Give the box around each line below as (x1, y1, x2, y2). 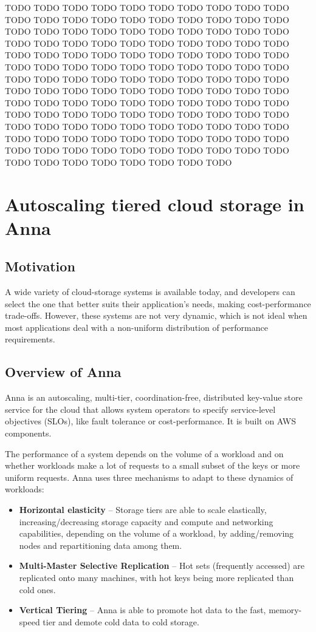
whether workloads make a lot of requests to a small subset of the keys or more (5, 459, 300, 472)
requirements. (5, 333, 55, 345)
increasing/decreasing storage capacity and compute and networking (19, 515, 273, 528)
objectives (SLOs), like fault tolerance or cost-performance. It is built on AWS (5, 415, 296, 427)
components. (5, 427, 52, 440)
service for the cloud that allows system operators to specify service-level (5, 403, 276, 415)
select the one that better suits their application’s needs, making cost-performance (5, 297, 311, 310)
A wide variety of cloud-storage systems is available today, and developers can (5, 285, 295, 298)
